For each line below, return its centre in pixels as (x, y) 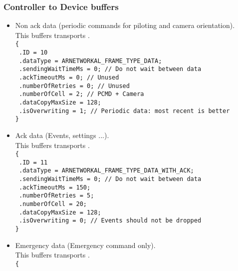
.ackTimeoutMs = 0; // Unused (69, 78)
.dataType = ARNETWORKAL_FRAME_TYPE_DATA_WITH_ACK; (106, 171)
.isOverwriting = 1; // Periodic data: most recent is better (124, 111)
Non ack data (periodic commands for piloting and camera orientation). (125, 25)
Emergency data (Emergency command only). (85, 245)
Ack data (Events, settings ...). (62, 135)
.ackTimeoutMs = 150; (55, 187)
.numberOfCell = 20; (53, 204)
